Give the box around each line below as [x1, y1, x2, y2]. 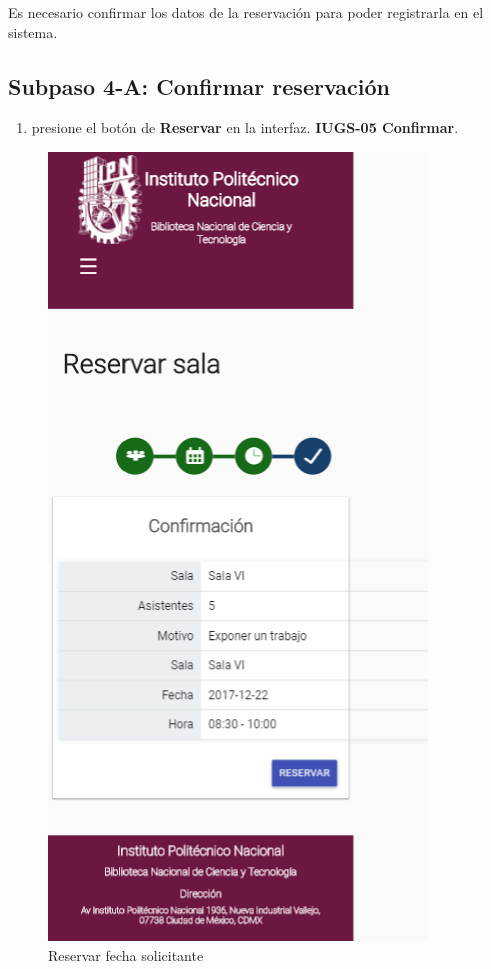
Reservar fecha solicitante [48, 944, 204, 965]
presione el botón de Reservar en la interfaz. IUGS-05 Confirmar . [31, 117, 459, 138]
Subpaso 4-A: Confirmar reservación [8, 70, 390, 101]
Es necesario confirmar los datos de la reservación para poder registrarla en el [8, 2, 484, 22]
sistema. [8, 21, 58, 42]
